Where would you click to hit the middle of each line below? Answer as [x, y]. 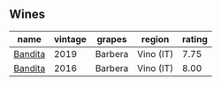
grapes [112, 39]
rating [194, 39]
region [155, 39]
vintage [70, 39]
